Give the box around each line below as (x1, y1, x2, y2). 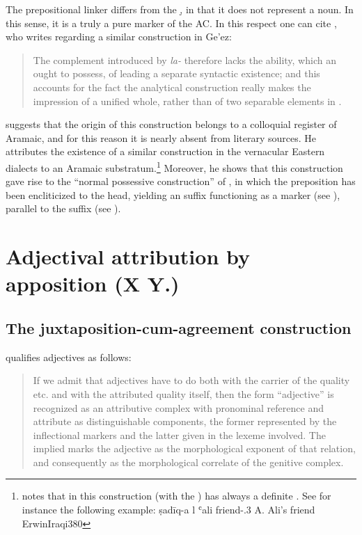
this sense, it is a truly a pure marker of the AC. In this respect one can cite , (6, 15, 337, 30)
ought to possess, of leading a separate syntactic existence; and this (33, 66, 320, 81)
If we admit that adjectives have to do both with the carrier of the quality (33, 373, 350, 388)
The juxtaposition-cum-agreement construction (6, 317, 352, 338)
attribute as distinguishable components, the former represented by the (33, 414, 337, 429)
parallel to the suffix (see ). (6, 201, 121, 216)
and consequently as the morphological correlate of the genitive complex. (33, 454, 344, 469)
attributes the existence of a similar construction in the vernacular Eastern (6, 144, 325, 159)
